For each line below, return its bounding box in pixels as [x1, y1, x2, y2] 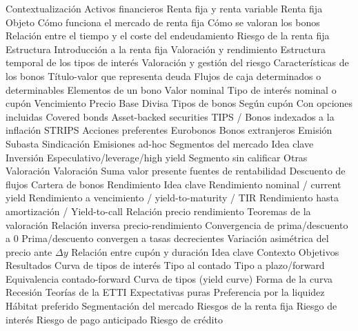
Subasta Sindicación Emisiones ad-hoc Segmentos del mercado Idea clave [6, 136, 314, 150]
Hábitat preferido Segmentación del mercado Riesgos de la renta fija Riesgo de [6, 299, 337, 313]
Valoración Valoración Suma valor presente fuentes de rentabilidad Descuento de [6, 163, 346, 178]
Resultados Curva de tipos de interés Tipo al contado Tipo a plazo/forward [6, 258, 325, 272]
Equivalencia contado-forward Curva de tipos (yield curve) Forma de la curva [6, 271, 332, 285]
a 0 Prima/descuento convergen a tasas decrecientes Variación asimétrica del [6, 231, 329, 245]
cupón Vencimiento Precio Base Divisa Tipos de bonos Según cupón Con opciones [6, 96, 353, 110]
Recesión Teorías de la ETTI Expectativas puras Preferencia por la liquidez [6, 285, 325, 299]
